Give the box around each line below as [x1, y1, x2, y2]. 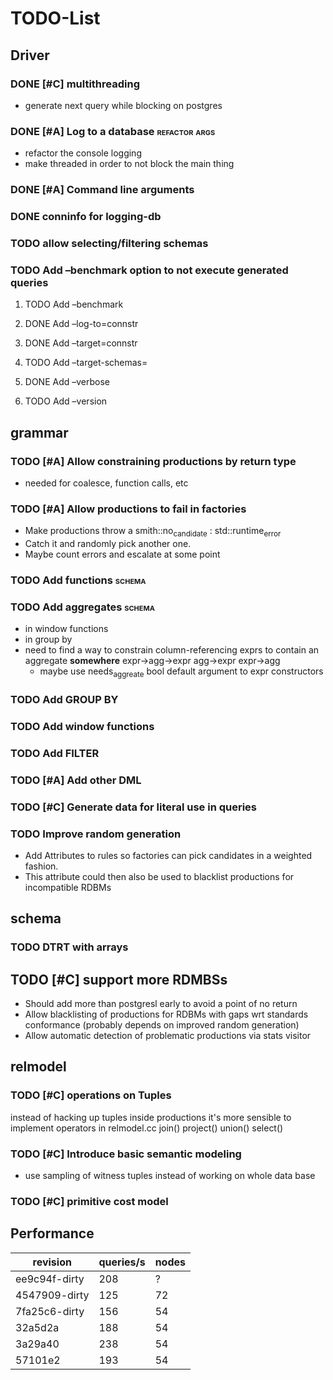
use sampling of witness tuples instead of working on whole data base [24, 1170, 316, 1182]
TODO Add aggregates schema [10, 600, 155, 614]
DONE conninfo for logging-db [10, 210, 162, 224]
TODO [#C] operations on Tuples [10, 1088, 172, 1102]
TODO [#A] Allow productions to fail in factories [10, 502, 247, 516]
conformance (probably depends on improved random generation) [24, 1019, 300, 1031]
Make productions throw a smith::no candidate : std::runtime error [24, 525, 282, 539]
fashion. [24, 860, 59, 872]
